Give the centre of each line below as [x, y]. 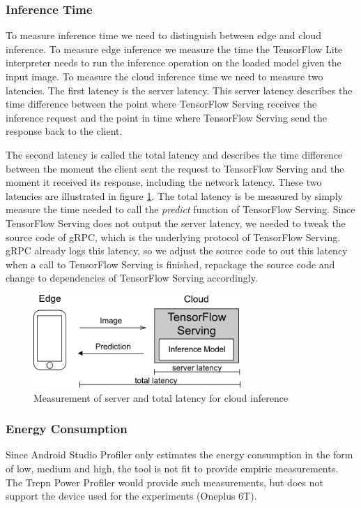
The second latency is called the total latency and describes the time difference [174, 154]
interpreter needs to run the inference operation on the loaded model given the [174, 63]
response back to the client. [64, 131]
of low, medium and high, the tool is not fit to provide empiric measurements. [172, 469]
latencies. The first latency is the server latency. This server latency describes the [179, 90]
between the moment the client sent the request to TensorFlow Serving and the [175, 168]
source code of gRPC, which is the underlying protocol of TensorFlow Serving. [173, 237]
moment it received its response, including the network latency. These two [164, 182]
